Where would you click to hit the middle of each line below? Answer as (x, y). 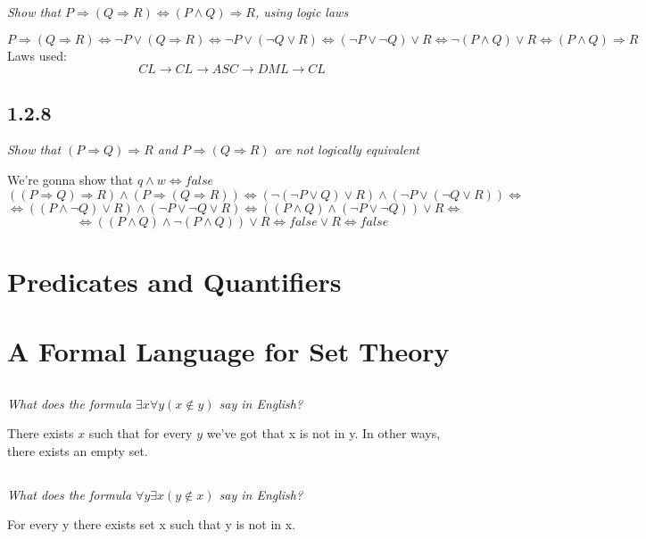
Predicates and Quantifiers (174, 281)
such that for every (141, 433)
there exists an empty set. (78, 450)
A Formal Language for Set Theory (228, 351)
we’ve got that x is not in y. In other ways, (323, 433)
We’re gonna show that (70, 179)
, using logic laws (302, 12)
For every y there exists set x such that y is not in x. (152, 524)
